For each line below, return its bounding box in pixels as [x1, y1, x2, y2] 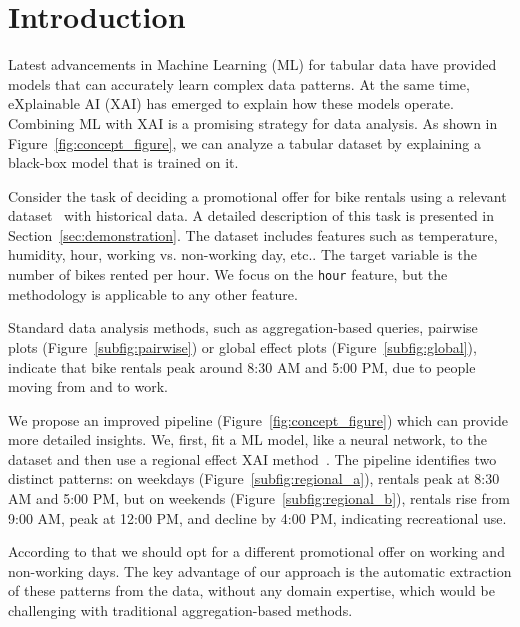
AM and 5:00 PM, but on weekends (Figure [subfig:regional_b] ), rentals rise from [8, 488, 510, 509]
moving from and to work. [8, 376, 168, 397]
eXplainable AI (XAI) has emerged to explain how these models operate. [8, 93, 454, 114]
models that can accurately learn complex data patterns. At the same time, [8, 73, 470, 94]
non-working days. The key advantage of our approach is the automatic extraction [8, 560, 512, 581]
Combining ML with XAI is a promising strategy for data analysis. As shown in [8, 112, 498, 133]
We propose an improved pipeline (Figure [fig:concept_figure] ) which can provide [8, 409, 508, 430]
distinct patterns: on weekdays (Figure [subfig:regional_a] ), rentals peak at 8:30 [8, 468, 500, 489]
